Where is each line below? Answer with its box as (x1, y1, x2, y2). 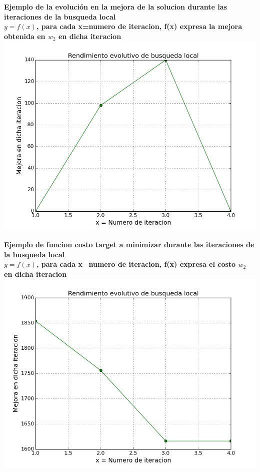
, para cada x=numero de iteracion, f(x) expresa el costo (36, 259, 236, 269)
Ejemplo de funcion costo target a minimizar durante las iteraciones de (4, 239, 254, 249)
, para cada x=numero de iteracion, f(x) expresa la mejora (36, 21, 242, 32)
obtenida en (4, 31, 45, 41)
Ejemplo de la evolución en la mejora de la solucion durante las (4, 2, 227, 12)
